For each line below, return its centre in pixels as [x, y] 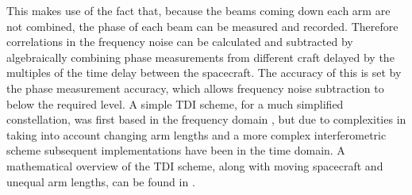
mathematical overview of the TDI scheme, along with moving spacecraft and [195, 165]
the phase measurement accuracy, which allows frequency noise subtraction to [195, 88]
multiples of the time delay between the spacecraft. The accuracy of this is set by [204, 73]
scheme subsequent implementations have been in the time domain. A [176, 150]
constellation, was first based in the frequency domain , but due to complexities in [206, 119]
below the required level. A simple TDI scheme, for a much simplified [175, 103]
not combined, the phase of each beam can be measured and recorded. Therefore [202, 26]
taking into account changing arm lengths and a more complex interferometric [196, 134]
